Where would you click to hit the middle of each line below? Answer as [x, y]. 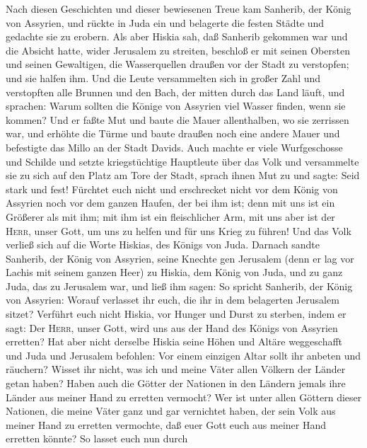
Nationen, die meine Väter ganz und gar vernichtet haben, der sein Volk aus [171, 411]
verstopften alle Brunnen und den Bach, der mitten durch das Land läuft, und [175, 92]
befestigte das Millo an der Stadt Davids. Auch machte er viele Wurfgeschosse [174, 147]
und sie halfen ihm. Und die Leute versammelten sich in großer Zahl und [163, 77]
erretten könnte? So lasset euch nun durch [97, 438]
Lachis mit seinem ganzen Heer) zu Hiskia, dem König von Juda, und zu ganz [174, 272]
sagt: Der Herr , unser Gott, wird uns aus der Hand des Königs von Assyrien [172, 327]
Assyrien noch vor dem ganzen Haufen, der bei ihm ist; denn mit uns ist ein [170, 203]
